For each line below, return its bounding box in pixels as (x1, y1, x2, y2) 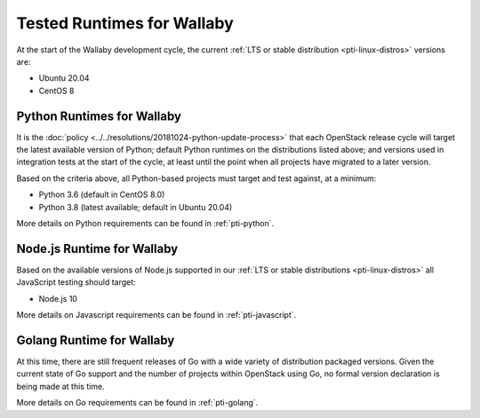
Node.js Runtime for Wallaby (16, 241, 179, 256)
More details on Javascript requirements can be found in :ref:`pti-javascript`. (16, 310, 297, 320)
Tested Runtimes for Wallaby (16, 13, 235, 33)
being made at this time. (16, 381, 106, 391)
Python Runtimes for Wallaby (16, 108, 182, 123)
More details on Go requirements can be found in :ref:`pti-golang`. (16, 398, 259, 408)
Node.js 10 (38, 293, 77, 304)
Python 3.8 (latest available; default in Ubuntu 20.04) (38, 201, 233, 212)
